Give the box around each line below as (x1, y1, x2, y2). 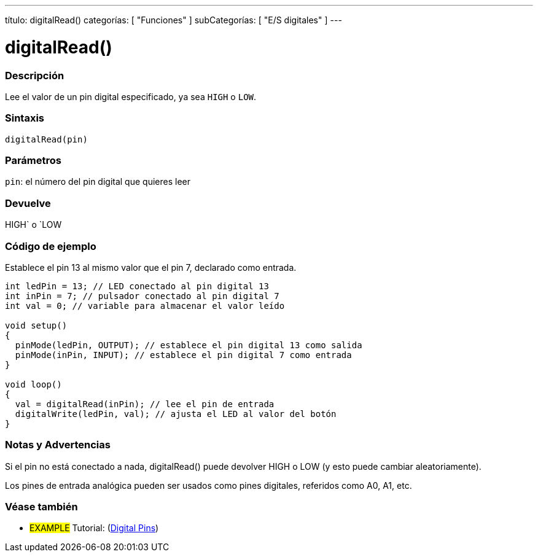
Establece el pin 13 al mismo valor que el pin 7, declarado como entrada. (5, 262, 297, 273)
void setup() (5, 320, 68, 330)
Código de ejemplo (5, 240, 96, 252)
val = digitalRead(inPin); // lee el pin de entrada (15, 399, 275, 409)
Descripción (5, 69, 64, 82)
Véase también (5, 501, 78, 513)
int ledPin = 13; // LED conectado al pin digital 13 (5, 281, 269, 291)
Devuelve (5, 197, 51, 209)
